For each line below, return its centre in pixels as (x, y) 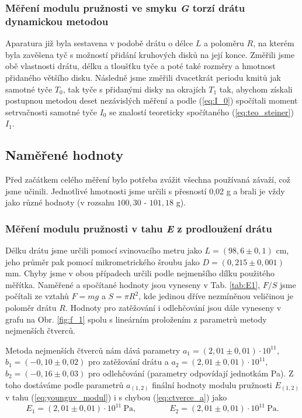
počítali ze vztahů (37, 296)
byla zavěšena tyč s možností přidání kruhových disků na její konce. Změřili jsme (150, 54)
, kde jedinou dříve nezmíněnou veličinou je (216, 296)
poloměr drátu (31, 308)
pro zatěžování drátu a (128, 362)
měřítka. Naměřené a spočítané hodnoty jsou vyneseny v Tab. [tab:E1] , (133, 284)
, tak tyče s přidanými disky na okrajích (134, 89)
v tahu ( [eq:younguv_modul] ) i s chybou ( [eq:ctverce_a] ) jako (116, 397)
